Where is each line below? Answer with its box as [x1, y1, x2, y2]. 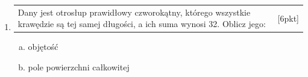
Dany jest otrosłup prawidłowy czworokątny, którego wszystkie [17, 5, 251, 18]
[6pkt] [277, 11, 299, 24]
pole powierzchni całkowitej [28, 61, 130, 73]
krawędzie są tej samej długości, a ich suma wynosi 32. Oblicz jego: [17, 17, 266, 30]
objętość [28, 40, 58, 53]
